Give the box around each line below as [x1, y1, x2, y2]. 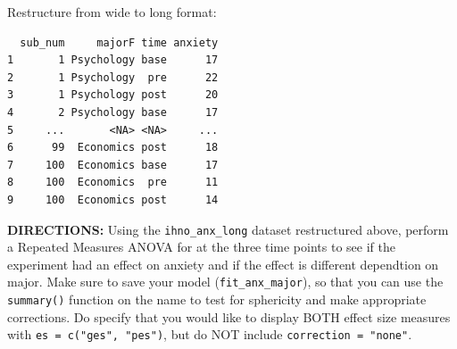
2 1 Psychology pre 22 [7, 71, 219, 84]
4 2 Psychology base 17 [7, 105, 219, 119]
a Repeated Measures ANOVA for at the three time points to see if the [7, 237, 395, 256]
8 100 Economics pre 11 [7, 176, 219, 189]
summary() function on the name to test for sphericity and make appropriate [7, 290, 427, 309]
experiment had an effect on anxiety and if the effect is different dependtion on [7, 254, 439, 273]
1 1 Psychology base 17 [7, 54, 219, 67]
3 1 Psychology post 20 [7, 88, 219, 102]
